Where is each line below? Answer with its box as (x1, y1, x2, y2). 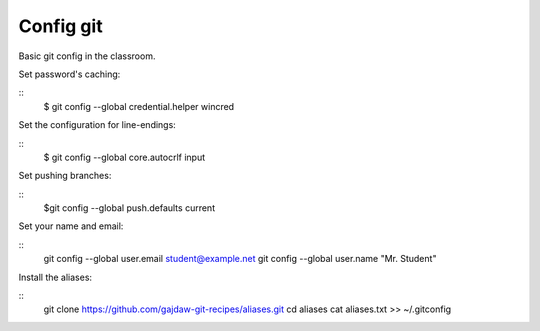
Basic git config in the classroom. (18, 50, 156, 62)
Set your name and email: (18, 220, 124, 232)
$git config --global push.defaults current (43, 202, 215, 214)
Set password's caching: (18, 68, 121, 80)
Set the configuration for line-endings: (18, 119, 177, 131)
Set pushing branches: (18, 170, 112, 182)
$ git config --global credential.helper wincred (43, 100, 235, 112)
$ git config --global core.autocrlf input (43, 151, 206, 163)
